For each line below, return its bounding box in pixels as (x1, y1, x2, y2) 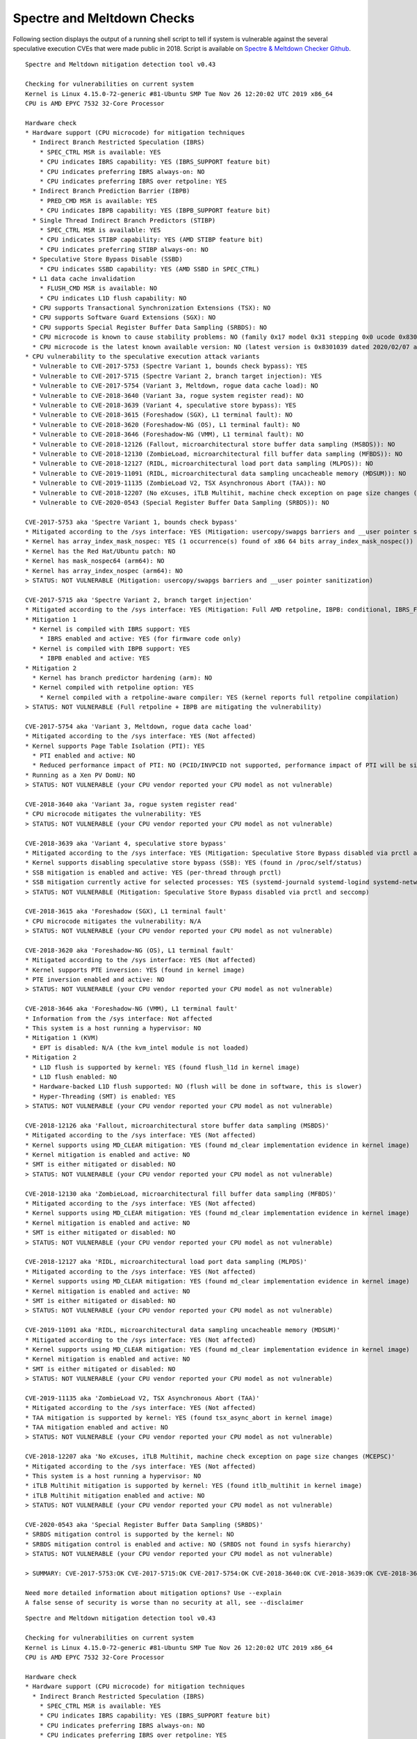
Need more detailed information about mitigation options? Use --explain (25, 1589, 282, 1596)
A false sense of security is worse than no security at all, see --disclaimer (25, 1598, 304, 1607)
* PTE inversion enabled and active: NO (25, 976, 165, 984)
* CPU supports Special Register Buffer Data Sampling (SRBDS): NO (32, 323, 268, 331)
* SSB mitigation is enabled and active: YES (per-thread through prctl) (25, 868, 282, 876)
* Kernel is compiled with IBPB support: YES (32, 644, 190, 652)
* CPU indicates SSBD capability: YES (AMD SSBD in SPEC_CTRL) (39, 265, 260, 273)
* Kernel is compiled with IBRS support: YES (32, 625, 190, 633)
